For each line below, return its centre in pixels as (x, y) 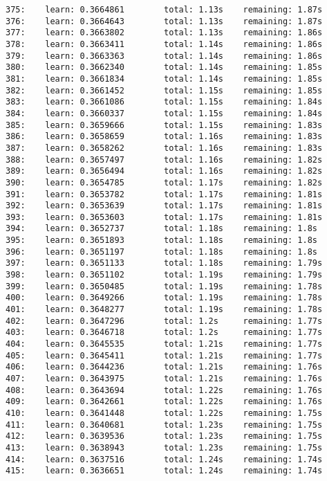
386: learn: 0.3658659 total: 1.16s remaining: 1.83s (164, 137)
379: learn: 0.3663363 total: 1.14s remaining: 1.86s (164, 56)
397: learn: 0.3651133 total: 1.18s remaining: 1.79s (164, 263)
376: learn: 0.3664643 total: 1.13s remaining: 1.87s (164, 21)
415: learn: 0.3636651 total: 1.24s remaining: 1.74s (164, 471)
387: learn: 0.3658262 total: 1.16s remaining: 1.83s (164, 148)
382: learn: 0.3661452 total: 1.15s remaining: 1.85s (164, 90)
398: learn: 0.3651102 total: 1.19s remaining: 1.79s (164, 275)
